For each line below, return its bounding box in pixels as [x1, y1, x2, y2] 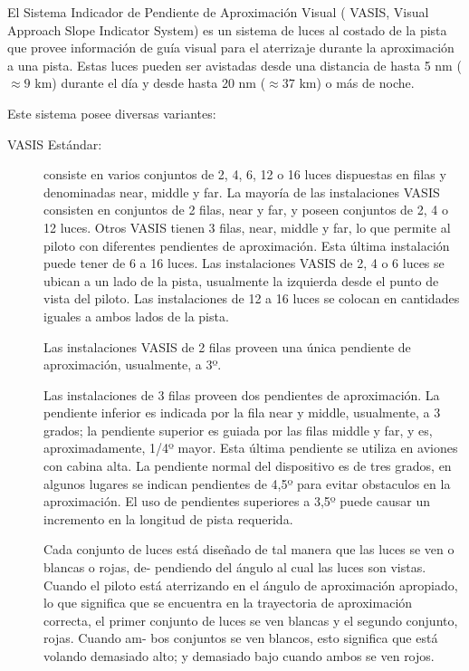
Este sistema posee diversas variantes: [7, 103, 216, 122]
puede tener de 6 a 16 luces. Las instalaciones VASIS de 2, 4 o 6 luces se [43, 254, 445, 273]
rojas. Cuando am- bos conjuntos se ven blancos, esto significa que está [43, 628, 438, 647]
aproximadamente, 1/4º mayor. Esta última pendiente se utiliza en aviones [43, 438, 458, 457]
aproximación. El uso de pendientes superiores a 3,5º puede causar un [43, 492, 430, 511]
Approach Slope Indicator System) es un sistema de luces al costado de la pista [7, 20, 447, 39]
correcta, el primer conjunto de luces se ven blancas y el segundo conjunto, [43, 610, 458, 629]
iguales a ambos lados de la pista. [43, 306, 229, 325]
